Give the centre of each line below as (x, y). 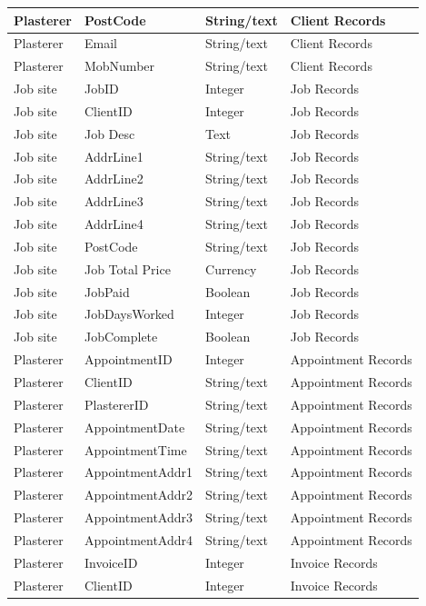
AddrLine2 (114, 179)
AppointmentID (128, 359)
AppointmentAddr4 (139, 539)
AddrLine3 (114, 201)
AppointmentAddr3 (139, 517)
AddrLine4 (114, 224)
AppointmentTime (135, 449)
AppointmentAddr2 (139, 495)
